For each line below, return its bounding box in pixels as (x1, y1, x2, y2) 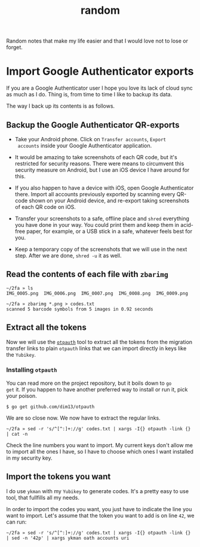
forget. (6, 44, 23, 51)
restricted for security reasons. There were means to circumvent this (14, 160, 184, 167)
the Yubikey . (6, 351, 36, 358)
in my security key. (6, 454, 53, 461)
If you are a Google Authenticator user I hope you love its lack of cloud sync (6, 84, 193, 92)
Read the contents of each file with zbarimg (6, 269, 169, 279)
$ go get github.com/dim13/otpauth (6, 403, 95, 410)
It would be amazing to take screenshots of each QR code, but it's (14, 153, 177, 160)
